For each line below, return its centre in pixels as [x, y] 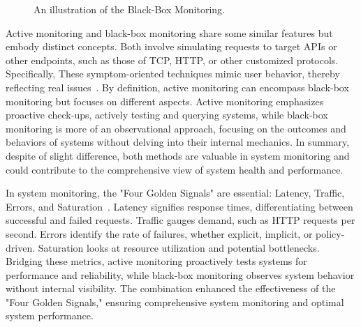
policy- [330, 233]
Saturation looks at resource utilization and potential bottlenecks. [179, 247]
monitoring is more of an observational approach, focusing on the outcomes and [176, 128]
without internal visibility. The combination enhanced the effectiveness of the [171, 288]
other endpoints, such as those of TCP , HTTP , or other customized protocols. [172, 60]
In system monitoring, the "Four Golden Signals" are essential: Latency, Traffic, [175, 193]
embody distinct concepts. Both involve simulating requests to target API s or [171, 46]
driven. [21, 247]
